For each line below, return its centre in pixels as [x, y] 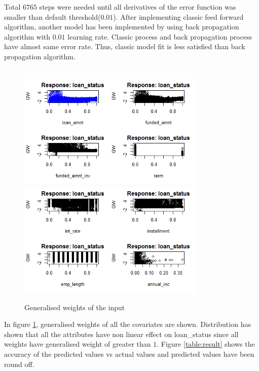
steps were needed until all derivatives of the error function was [138, 7]
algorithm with [27, 36]
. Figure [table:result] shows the [206, 344]
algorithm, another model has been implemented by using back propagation [122, 27]
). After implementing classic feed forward [178, 16]
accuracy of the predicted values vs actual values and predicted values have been [129, 354]
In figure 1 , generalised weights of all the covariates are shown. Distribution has [127, 324]
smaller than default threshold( [52, 16]
